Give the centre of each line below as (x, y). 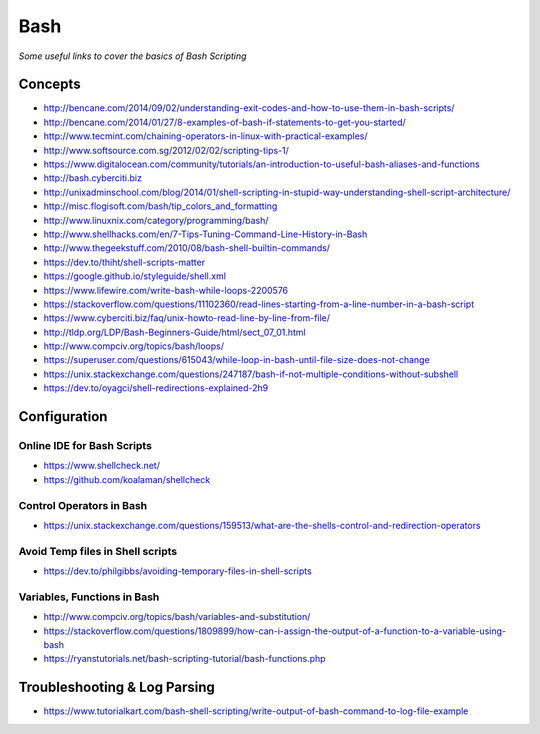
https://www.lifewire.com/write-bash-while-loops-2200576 (166, 290)
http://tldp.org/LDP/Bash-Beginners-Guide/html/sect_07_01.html (174, 332)
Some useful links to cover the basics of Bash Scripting (132, 56)
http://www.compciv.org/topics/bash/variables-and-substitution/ (177, 617)
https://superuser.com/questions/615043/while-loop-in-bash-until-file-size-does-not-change (236, 360)
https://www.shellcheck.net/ (101, 466)
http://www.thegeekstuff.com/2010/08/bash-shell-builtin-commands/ (186, 248)
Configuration (63, 416)
